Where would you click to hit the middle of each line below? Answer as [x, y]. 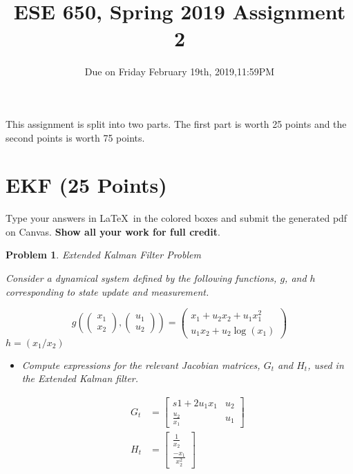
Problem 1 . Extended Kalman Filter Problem [103, 255]
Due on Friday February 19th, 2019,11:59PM [180, 72]
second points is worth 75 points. [75, 137]
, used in [326, 364]
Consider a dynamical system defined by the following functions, [141, 278]
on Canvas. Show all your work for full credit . [113, 231]
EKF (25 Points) [86, 185]
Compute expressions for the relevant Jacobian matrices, [141, 364]
